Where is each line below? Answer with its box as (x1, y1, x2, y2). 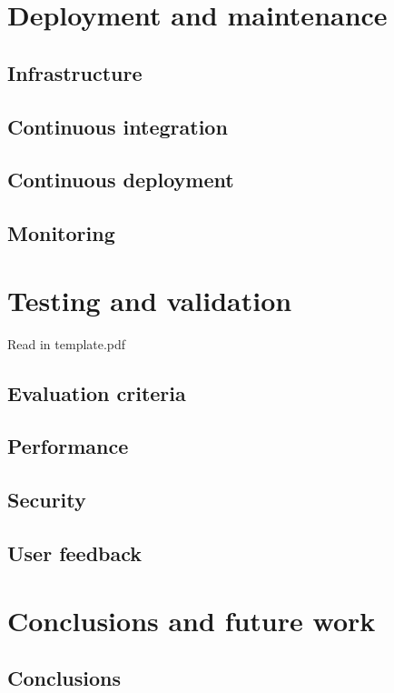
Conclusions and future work (7, 601, 376, 638)
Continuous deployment (7, 166, 234, 194)
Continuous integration (7, 112, 228, 140)
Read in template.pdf (7, 334, 126, 353)
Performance (7, 432, 129, 460)
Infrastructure (7, 58, 143, 86)
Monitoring (7, 219, 115, 247)
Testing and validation (7, 281, 292, 318)
